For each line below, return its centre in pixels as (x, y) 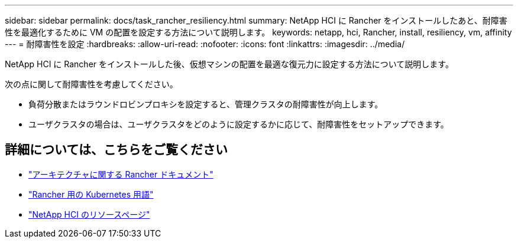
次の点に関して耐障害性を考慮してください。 (91, 84)
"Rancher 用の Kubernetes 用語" (91, 194)
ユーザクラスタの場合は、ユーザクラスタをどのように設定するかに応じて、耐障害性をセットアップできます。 (239, 124)
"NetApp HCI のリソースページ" (89, 214)
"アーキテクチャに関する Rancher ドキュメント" (121, 174)
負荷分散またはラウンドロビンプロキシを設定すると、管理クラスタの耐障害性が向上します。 (206, 104)
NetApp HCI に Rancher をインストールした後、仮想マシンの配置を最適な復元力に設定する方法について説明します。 (229, 64)
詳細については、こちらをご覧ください (116, 150)
